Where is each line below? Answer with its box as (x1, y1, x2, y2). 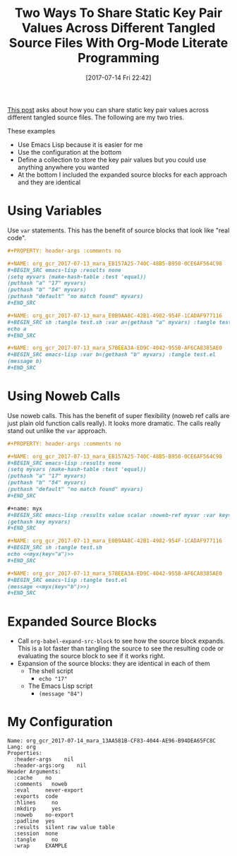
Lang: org (7, 744, 37, 751)
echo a (7, 325, 27, 333)
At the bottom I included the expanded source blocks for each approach (17, 170, 228, 179)
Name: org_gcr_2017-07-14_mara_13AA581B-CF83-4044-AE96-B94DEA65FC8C (7, 737, 217, 744)
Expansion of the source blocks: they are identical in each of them (17, 659, 210, 668)
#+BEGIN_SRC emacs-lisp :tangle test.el (7, 576, 128, 583)
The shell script (28, 667, 73, 675)
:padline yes (13, 818, 55, 825)
